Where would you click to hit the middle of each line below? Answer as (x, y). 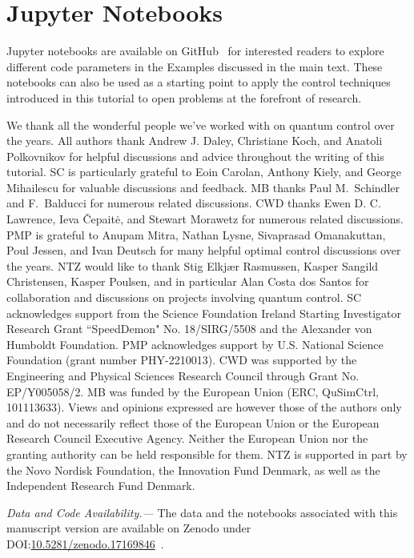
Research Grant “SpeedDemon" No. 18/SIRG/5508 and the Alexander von (189, 329)
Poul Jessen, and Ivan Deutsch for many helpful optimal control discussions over (204, 250)
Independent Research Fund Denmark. (101, 486)
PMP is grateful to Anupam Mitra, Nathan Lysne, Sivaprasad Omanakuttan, (196, 234)
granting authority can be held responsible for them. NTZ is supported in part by (207, 454)
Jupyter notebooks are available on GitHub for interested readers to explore (195, 51)
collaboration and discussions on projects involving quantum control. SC (184, 297)
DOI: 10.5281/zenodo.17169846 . (85, 543)
